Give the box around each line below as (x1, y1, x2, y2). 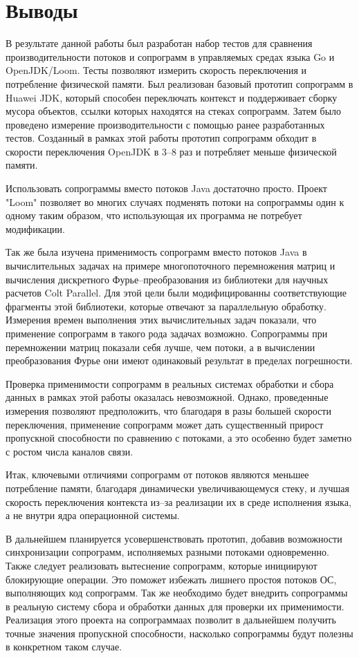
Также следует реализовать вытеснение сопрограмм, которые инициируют (6, 558, 317, 572)
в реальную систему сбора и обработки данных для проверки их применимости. (6, 599, 344, 613)
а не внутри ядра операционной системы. (6, 508, 180, 523)
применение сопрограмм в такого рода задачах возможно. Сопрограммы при (6, 326, 328, 340)
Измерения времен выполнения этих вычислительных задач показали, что (6, 312, 317, 327)
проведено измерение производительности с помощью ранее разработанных (6, 117, 325, 131)
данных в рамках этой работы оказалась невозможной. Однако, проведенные (6, 390, 329, 404)
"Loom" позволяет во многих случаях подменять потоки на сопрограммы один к (6, 194, 344, 209)
